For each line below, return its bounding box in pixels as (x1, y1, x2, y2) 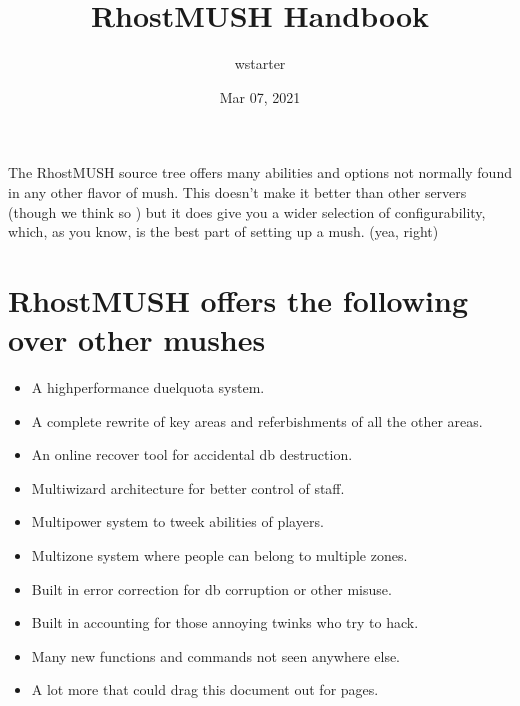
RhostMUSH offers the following (8, 279, 468, 320)
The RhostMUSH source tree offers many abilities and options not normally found (8, 162, 512, 183)
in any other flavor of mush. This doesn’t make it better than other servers (8, 181, 467, 202)
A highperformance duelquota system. (31, 377, 265, 397)
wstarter (234, 53, 286, 74)
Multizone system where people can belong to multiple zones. (31, 544, 408, 565)
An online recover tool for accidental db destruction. (31, 444, 353, 465)
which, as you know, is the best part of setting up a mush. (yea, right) (8, 221, 439, 242)
